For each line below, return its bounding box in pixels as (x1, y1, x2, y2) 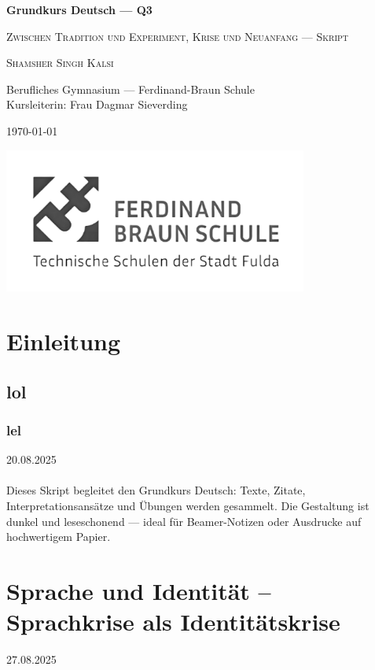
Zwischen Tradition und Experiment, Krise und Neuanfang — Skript (6, 28, 349, 44)
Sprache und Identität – (6, 575, 271, 607)
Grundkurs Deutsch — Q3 (6, 2, 153, 17)
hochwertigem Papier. (6, 528, 111, 545)
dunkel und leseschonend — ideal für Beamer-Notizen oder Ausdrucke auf (6, 513, 362, 529)
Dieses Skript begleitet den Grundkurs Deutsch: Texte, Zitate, (6, 482, 306, 498)
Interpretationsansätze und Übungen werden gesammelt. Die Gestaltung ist (6, 498, 369, 514)
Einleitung (6, 325, 121, 357)
